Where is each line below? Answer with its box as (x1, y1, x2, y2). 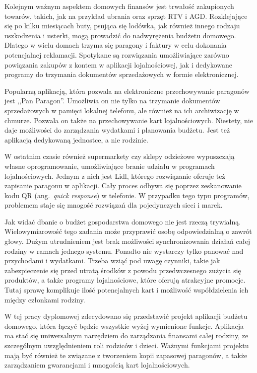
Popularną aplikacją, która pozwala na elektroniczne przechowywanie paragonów (4, 85, 250, 96)
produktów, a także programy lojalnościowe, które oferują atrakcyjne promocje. (4, 275, 246, 285)
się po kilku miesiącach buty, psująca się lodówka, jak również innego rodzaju (4, 20, 240, 31)
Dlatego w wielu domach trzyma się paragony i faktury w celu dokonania (4, 40, 227, 50)
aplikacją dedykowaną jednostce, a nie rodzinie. (4, 134, 148, 145)
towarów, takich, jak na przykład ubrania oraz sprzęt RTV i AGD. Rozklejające (4, 10, 248, 21)
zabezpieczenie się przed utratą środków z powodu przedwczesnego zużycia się (4, 265, 241, 275)
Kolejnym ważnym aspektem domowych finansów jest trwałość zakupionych (4, 1, 234, 11)
